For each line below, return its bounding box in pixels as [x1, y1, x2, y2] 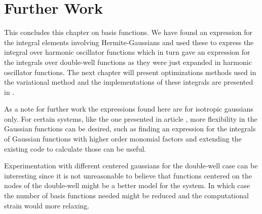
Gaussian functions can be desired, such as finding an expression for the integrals [4, 123, 256, 134]
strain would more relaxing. [4, 200, 90, 210]
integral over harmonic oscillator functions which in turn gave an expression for [4, 47, 250, 57]
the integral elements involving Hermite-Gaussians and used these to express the [4, 37, 254, 47]
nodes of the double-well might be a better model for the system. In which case [4, 180, 250, 191]
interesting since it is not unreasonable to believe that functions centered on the [4, 170, 252, 181]
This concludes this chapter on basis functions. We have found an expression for [4, 27, 252, 38]
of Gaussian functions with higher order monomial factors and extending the [4, 133, 242, 144]
